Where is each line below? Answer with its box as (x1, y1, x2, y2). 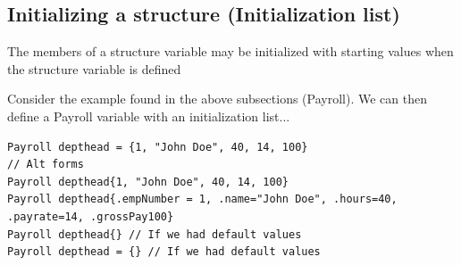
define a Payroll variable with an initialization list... (7, 106, 290, 125)
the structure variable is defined (7, 59, 181, 78)
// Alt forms (7, 158, 84, 171)
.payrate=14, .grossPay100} (7, 210, 174, 223)
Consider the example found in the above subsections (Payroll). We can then (7, 89, 427, 108)
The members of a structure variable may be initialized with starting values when (7, 42, 454, 61)
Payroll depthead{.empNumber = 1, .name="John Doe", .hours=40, (7, 193, 398, 206)
